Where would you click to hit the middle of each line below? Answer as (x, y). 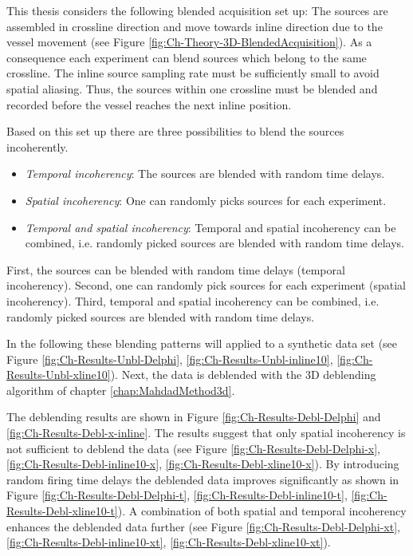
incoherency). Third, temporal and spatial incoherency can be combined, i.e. (193, 300)
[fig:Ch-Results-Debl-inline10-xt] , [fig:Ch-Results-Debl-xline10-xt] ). (169, 542)
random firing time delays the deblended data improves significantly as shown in (203, 479)
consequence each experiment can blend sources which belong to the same (187, 57)
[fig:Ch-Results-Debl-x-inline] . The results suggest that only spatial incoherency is (206, 433)
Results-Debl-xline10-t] (62, 511)
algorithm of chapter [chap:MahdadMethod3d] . (121, 390)
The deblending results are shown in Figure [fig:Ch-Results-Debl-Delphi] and (194, 417)
